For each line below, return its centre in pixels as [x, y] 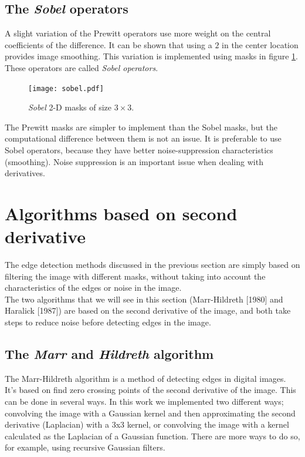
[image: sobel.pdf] [66, 88]
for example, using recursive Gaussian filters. [85, 447]
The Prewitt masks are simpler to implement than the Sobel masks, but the [141, 127]
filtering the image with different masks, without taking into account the [135, 276]
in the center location [260, 44]
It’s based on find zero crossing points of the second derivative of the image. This [150, 390]
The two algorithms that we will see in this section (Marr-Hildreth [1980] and [144, 299]
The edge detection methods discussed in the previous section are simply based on [152, 265]
